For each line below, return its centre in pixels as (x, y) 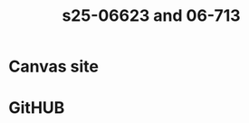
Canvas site (53, 66)
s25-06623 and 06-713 (151, 16)
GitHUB (37, 108)
